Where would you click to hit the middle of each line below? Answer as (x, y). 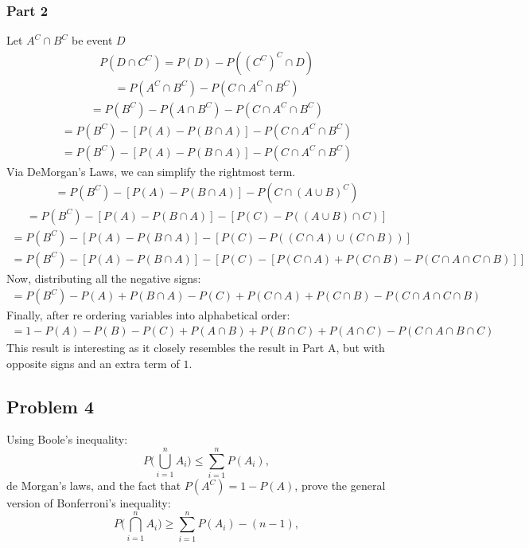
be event (92, 40)
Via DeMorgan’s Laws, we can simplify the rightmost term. (151, 171)
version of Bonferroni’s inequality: (89, 503)
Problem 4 (50, 406)
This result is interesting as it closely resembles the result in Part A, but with (196, 347)
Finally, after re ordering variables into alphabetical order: (148, 315)
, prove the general (340, 485)
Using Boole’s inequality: (67, 439)
